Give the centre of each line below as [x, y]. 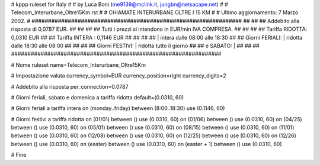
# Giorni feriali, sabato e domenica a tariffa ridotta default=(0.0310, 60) [97, 97]
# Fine [19, 155]
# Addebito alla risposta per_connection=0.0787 [70, 86]
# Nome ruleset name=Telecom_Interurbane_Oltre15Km [79, 64]
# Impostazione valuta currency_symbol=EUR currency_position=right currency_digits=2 [119, 76]
